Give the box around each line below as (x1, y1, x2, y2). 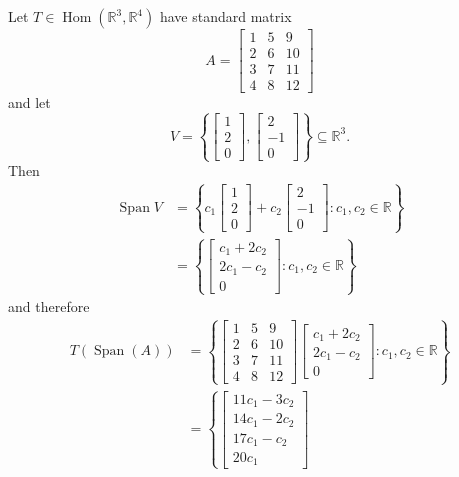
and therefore (8, 296, 90, 317)
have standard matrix (159, 6, 292, 26)
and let (8, 92, 51, 113)
